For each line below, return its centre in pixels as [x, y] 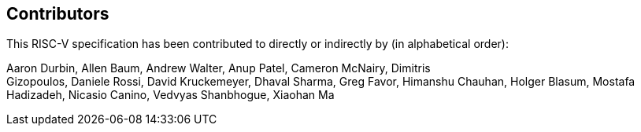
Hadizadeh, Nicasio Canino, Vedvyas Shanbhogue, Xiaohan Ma [170, 95]
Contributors [58, 14]
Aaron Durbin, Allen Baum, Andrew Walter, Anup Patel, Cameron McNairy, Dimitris [219, 68]
